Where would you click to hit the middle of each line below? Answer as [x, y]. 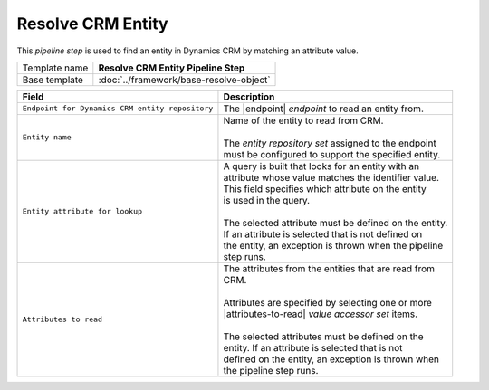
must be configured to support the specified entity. [332, 154]
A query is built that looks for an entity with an [321, 166]
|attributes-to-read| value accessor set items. [321, 314]
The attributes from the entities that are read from [329, 269]
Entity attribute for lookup [82, 211]
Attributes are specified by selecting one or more [327, 302]
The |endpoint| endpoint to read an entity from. [324, 109]
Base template [53, 80]
